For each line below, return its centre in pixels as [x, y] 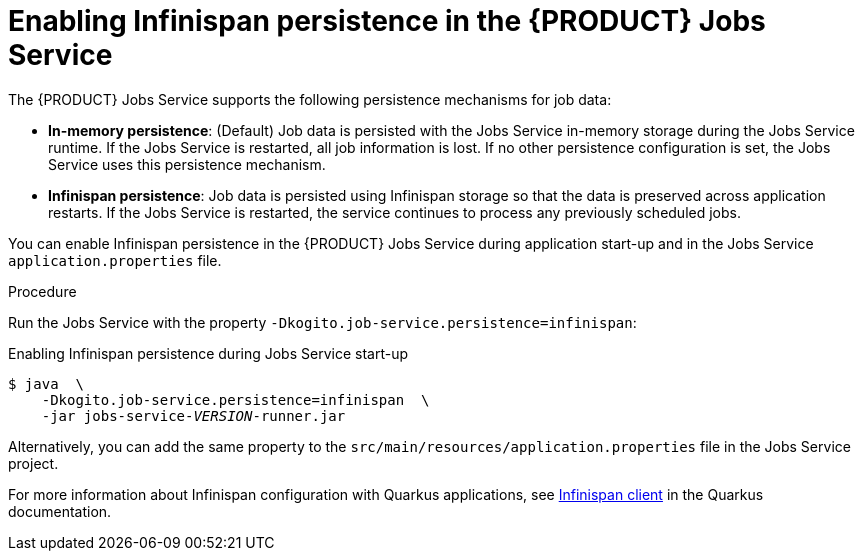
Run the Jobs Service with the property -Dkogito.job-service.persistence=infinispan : [322, 322]
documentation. [60, 511]
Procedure [42, 291]
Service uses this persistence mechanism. [187, 164]
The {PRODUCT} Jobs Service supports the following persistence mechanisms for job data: [310, 99]
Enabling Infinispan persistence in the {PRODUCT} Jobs [387, 21]
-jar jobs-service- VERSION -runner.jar [193, 415]
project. [33, 463]
